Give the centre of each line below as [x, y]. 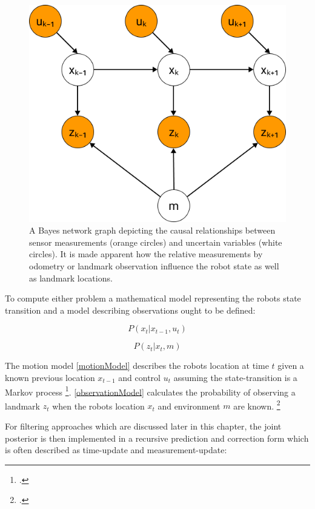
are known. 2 [257, 405]
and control [139, 377]
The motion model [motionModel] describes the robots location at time [137, 366]
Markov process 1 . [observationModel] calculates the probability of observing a [150, 391]
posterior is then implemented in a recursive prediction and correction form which [157, 438]
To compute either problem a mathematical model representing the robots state [153, 298]
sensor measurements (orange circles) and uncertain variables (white [156, 242]
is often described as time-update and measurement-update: [116, 450]
